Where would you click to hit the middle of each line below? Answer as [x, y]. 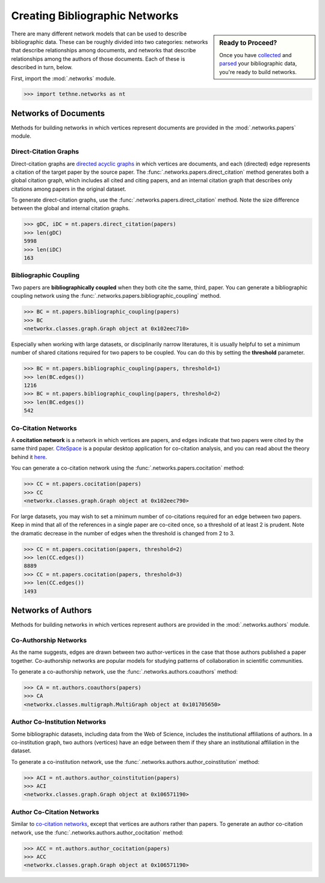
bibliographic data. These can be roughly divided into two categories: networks [110, 42]
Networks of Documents [58, 113]
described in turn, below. [42, 67]
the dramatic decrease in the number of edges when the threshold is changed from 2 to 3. [123, 533]
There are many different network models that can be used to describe [99, 34]
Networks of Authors [51, 610]
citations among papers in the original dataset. [69, 189]
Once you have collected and [255, 55]
